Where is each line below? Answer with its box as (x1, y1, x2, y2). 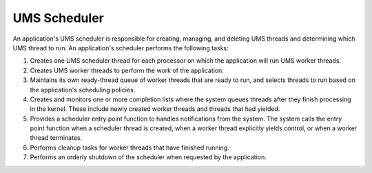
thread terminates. (30, 134, 83, 142)
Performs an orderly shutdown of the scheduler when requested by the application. (30, 153, 267, 161)
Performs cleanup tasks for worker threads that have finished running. (30, 143, 230, 152)
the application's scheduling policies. (30, 85, 136, 94)
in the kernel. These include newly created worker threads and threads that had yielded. (30, 105, 280, 113)
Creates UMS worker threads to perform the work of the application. (30, 66, 224, 74)
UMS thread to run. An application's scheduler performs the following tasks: (12, 43, 229, 52)
